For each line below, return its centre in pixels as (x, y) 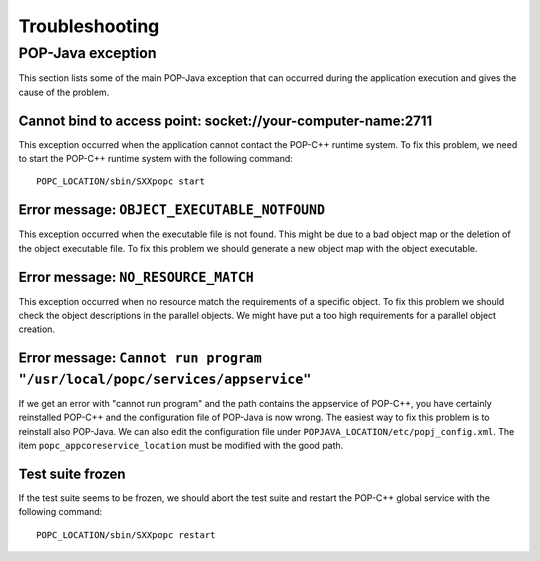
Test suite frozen (72, 473)
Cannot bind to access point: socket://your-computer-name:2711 (225, 120)
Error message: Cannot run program (140, 358)
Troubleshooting (89, 26)
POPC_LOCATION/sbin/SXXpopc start (120, 181)
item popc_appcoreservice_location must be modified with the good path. (181, 446)
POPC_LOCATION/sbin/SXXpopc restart (126, 534)
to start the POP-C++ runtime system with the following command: (156, 159)
